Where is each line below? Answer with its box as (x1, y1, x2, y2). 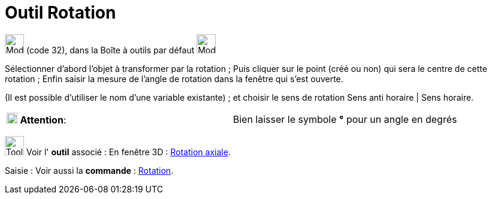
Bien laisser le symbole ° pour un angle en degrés (233, 113, 457, 125)
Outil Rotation (5, 2, 116, 23)
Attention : (20, 113, 67, 126)
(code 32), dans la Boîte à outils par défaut (26, 44, 195, 55)
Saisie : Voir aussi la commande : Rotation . (5, 165, 174, 176)
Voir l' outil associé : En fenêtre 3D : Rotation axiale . (26, 146, 231, 157)
